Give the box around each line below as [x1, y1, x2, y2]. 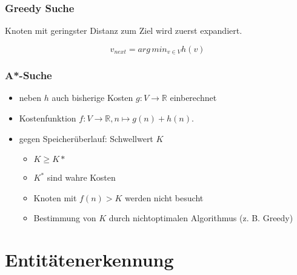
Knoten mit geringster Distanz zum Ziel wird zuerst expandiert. [5, 24, 242, 37]
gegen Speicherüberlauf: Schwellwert [19, 132, 153, 144]
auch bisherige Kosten [52, 91, 133, 104]
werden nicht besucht [125, 191, 204, 204]
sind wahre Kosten [47, 171, 116, 184]
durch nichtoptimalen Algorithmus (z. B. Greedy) [108, 212, 293, 224]
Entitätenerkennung [5, 247, 174, 272]
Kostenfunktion [19, 112, 76, 125]
